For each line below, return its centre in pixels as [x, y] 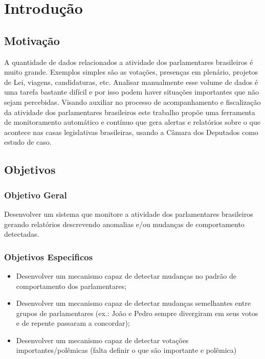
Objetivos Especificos [49, 256]
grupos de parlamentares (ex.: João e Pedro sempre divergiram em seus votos [137, 313]
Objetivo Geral [36, 195]
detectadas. [22, 234]
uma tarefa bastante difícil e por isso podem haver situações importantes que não [131, 92]
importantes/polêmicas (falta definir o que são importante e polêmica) [126, 350]
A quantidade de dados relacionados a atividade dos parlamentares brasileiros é [129, 62]
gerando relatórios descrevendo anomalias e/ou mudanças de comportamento [124, 224]
